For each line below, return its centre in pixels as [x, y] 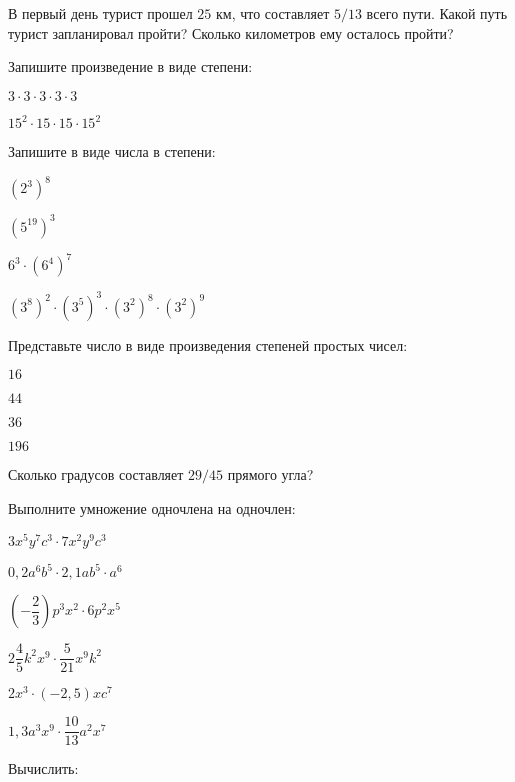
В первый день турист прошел [100, 13]
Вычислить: [43, 768]
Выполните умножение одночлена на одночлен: [152, 508]
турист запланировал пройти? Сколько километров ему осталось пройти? [231, 32]
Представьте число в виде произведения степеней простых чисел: [208, 344]
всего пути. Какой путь [437, 13]
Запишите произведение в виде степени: [130, 66]
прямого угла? [270, 474]
